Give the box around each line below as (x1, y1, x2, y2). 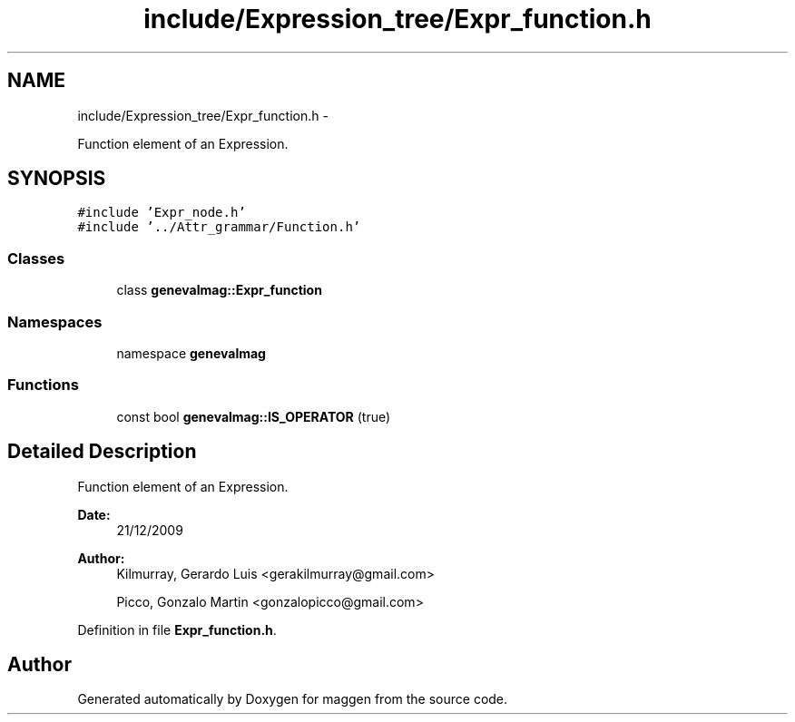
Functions (7, 376, 79, 395)
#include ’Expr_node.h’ (77, 205, 246, 220)
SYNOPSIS (7, 167, 106, 190)
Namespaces (7, 312, 103, 331)
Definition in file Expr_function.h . (77, 621, 277, 638)
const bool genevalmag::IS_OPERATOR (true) (116, 408, 391, 424)
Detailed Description (7, 440, 197, 463)
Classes (7, 249, 65, 268)
